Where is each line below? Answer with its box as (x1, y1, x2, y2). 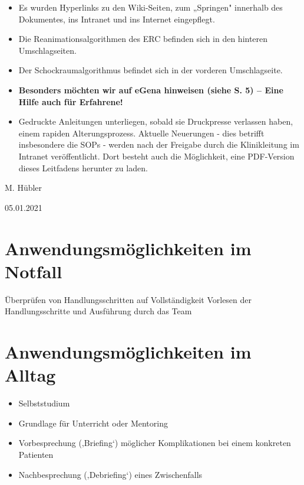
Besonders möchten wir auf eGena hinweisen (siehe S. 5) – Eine (18, 83, 283, 96)
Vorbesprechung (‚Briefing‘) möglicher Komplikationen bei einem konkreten (18, 437, 291, 449)
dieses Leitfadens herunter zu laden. (18, 161, 148, 174)
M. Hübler (5, 181, 42, 194)
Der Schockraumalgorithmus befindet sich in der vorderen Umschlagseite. (18, 64, 283, 76)
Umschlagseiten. (18, 44, 77, 56)
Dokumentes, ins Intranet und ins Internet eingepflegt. (18, 12, 215, 25)
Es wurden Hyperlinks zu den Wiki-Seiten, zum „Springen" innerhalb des (18, 1, 283, 13)
